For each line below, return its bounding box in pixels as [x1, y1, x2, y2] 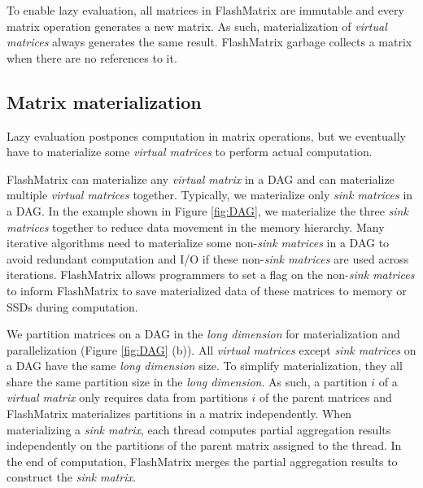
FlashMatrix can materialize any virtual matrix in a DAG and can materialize [7, 170, 395, 187]
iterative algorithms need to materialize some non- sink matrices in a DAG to [7, 234, 390, 251]
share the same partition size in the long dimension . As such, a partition [7, 373, 368, 390]
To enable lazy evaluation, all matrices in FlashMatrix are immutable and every [7, 2, 404, 18]
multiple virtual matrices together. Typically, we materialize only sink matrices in [7, 186, 413, 203]
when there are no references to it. [7, 49, 177, 66]
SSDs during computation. [7, 298, 138, 315]
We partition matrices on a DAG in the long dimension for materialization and [7, 325, 400, 342]
